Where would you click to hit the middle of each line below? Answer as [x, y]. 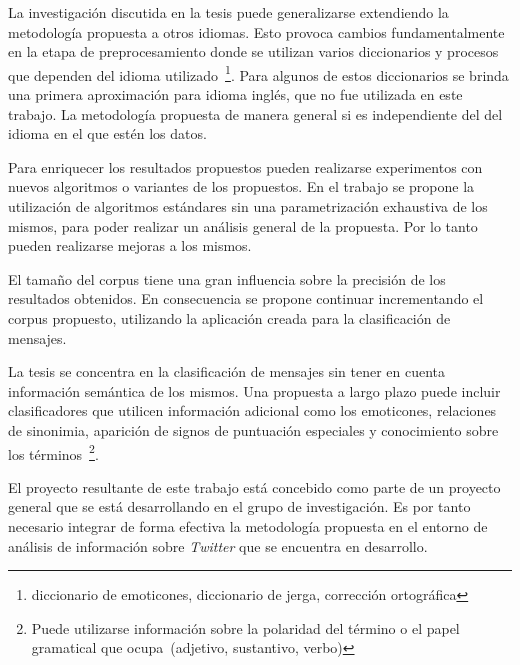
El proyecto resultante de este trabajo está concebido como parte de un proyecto [254, 486]
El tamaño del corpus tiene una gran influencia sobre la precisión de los [227, 278]
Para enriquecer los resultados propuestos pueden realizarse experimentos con [245, 166]
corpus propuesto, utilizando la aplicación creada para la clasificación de [229, 317]
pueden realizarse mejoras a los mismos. [130, 245]
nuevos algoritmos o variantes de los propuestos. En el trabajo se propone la [241, 186]
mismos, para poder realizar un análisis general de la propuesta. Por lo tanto [243, 225]
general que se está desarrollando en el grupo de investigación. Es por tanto [239, 506]
